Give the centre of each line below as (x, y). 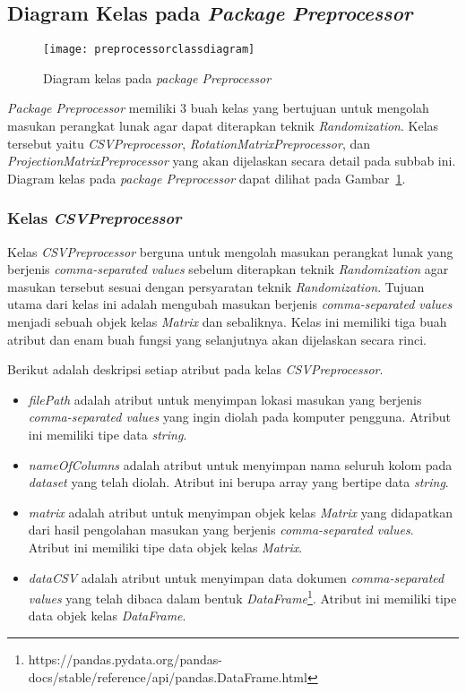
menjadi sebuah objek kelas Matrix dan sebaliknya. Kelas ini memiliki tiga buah (227, 322)
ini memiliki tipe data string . (108, 434)
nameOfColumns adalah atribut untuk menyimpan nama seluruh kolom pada (240, 464)
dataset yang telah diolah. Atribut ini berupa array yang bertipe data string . (238, 482)
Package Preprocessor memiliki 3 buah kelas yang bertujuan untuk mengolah (218, 108)
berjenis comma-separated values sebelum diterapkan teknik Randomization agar (228, 269)
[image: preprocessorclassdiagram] (149, 50)
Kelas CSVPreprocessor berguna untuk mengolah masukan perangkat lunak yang (230, 251)
